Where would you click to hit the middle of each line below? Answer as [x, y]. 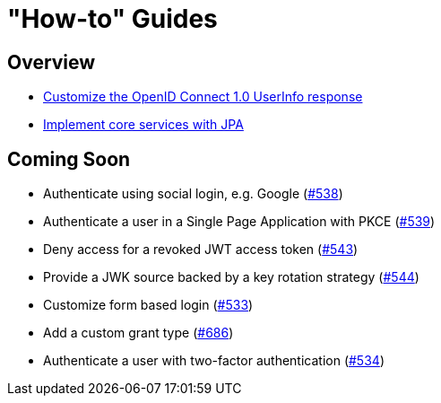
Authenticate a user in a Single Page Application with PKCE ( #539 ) [239, 222]
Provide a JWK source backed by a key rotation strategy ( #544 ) [231, 277]
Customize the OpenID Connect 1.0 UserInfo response [203, 97]
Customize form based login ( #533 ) [148, 305]
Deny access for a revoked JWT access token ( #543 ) [201, 250]
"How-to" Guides [112, 19]
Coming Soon [69, 159]
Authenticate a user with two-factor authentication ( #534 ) [214, 361]
